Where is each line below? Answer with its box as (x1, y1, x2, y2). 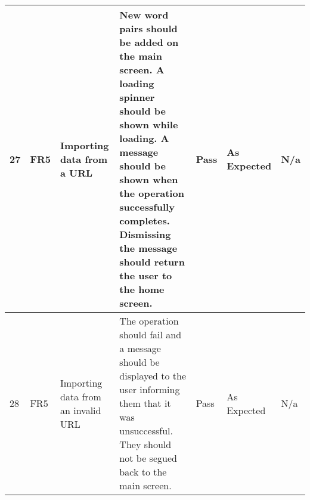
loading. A (119, 131, 169, 145)
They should (119, 437, 172, 451)
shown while (119, 118, 178, 131)
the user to (119, 268, 172, 282)
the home (119, 282, 165, 296)
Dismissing (119, 227, 171, 241)
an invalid (60, 403, 101, 417)
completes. (119, 214, 170, 227)
